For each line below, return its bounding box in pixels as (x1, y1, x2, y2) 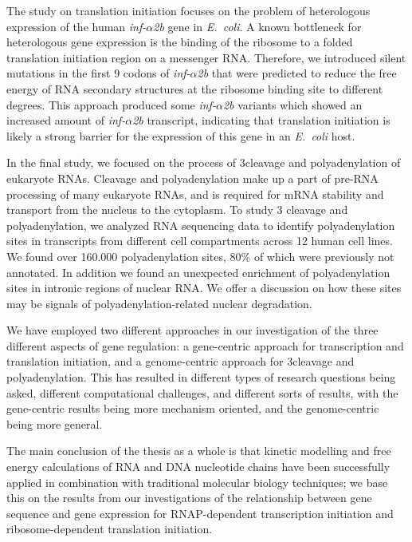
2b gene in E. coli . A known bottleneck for (153, 18, 362, 34)
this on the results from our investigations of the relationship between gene (6, 489, 372, 506)
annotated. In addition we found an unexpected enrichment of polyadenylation (6, 263, 390, 280)
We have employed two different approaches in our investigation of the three (6, 322, 379, 338)
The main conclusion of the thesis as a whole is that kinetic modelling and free (6, 442, 391, 459)
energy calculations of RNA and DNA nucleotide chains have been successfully (6, 458, 390, 475)
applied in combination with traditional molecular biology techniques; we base (6, 473, 388, 490)
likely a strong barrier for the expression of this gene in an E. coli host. (6, 127, 355, 144)
